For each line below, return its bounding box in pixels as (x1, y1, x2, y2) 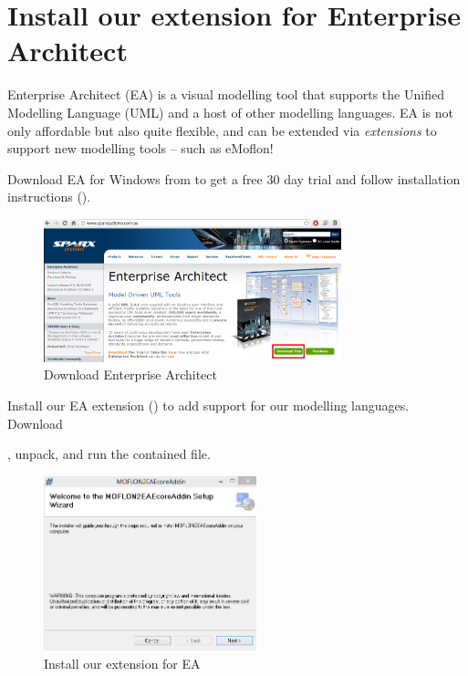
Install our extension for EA (44, 653, 201, 672)
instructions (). (7, 187, 91, 206)
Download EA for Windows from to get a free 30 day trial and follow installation (7, 169, 461, 188)
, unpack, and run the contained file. (7, 444, 211, 463)
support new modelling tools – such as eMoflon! (7, 139, 274, 158)
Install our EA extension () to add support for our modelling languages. (7, 396, 410, 415)
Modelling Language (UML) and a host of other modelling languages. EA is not (7, 102, 453, 121)
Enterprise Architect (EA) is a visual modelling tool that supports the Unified (7, 85, 444, 104)
